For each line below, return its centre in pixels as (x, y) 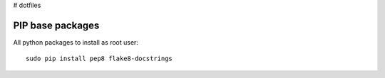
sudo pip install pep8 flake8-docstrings (99, 59)
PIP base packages (56, 25)
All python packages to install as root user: (76, 42)
